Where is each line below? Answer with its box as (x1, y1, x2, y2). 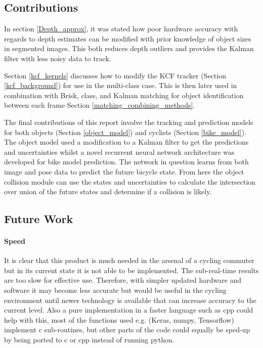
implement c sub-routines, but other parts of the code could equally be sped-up (4, 324, 250, 335)
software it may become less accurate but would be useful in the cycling (4, 285, 227, 295)
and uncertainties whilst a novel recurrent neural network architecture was (4, 146, 235, 157)
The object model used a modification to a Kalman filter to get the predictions (4, 137, 249, 147)
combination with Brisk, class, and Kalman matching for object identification (4, 90, 244, 100)
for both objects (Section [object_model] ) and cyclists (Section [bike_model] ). (4, 126, 247, 137)
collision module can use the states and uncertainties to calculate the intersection (4, 176, 256, 187)
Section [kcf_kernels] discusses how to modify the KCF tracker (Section (4, 70, 226, 80)
